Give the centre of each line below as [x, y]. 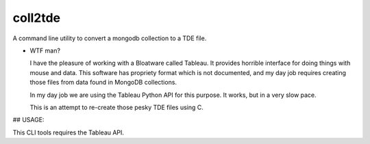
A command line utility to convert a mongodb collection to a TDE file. [110, 38]
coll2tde [37, 18]
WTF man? [45, 51]
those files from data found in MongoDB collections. [103, 83]
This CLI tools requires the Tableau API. [69, 132]
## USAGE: [28, 120]
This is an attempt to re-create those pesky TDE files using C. [116, 107]
